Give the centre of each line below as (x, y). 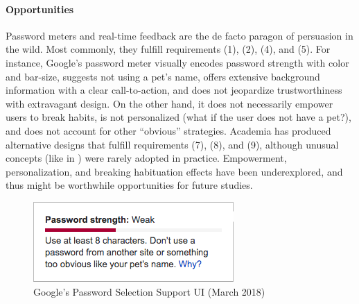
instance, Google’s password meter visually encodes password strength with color (177, 62)
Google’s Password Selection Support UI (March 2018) (149, 291)
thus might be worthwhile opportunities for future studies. (129, 185)
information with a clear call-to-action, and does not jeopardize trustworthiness (174, 90)
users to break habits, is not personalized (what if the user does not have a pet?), (178, 117)
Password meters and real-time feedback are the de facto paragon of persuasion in (179, 35)
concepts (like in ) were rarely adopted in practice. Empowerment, (146, 158)
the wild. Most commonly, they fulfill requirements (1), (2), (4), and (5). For (168, 49)
